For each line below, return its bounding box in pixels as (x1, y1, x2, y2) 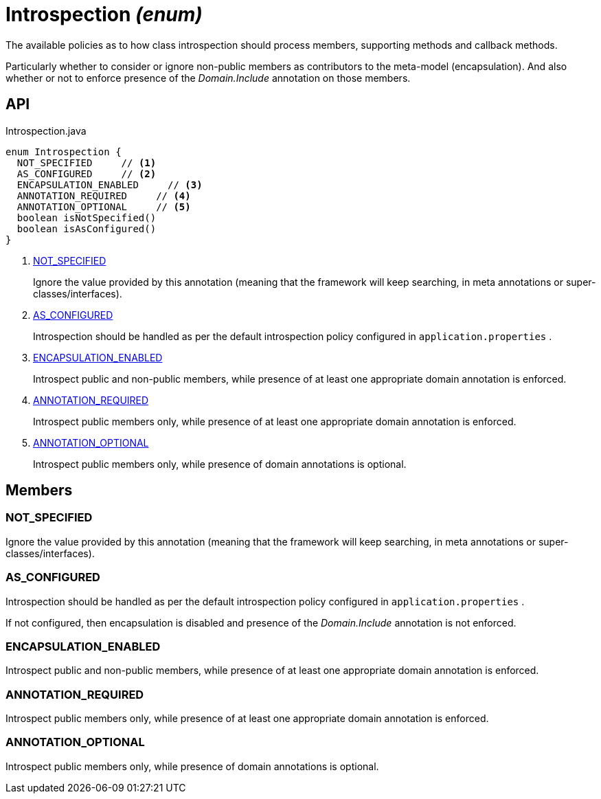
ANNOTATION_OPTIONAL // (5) (16, 201, 191, 212)
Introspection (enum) (5, 3, 203, 26)
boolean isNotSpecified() (16, 212, 157, 223)
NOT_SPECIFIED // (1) (16, 157, 157, 168)
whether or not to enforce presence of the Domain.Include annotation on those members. (5, 71, 411, 84)
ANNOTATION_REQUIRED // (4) (16, 190, 191, 201)
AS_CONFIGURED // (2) (16, 168, 157, 179)
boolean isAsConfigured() (16, 223, 157, 234)
